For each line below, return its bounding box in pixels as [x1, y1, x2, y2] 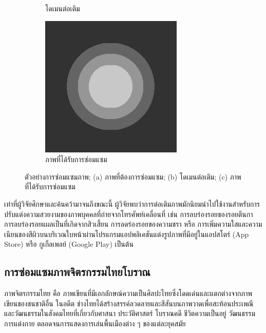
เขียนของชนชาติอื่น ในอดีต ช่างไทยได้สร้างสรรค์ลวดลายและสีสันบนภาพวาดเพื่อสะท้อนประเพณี [4, 298, 254, 308]
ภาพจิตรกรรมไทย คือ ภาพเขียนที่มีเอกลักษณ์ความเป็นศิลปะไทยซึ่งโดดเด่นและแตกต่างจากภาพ [4, 288, 253, 299]
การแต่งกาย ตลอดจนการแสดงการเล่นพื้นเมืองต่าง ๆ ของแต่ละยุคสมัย [4, 318, 186, 328]
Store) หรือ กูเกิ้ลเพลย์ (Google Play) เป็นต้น [4, 239, 134, 249]
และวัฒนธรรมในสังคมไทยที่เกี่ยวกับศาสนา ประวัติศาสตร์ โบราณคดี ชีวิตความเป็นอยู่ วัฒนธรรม [4, 308, 256, 319]
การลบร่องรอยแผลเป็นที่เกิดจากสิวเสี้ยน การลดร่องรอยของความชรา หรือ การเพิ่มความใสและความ [4, 219, 262, 229]
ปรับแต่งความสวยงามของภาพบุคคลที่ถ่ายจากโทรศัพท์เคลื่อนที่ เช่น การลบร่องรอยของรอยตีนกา [4, 208, 253, 219]
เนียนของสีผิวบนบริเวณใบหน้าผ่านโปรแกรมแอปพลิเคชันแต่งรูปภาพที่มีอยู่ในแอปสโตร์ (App [4, 228, 249, 239]
